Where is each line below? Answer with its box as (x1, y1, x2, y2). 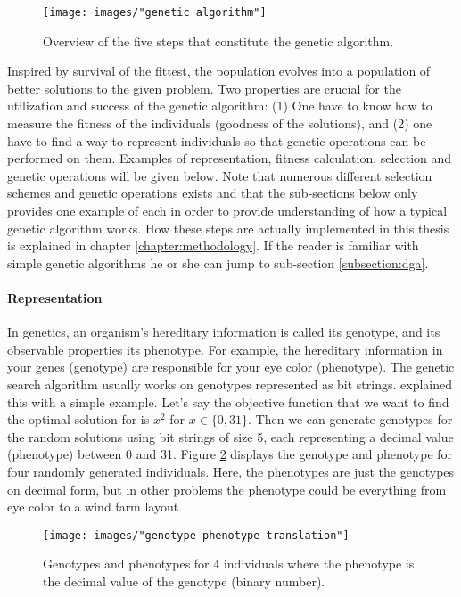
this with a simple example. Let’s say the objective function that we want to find (7, 392, 449, 411)
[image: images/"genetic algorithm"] (43, 6, 267, 19)
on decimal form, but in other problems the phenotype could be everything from (7, 479, 447, 498)
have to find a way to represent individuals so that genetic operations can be (7, 131, 426, 150)
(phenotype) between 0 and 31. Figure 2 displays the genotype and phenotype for (7, 445, 453, 463)
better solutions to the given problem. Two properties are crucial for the (7, 78, 401, 97)
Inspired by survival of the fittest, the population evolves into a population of (7, 61, 431, 80)
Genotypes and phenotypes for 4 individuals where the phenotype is (43, 554, 415, 573)
